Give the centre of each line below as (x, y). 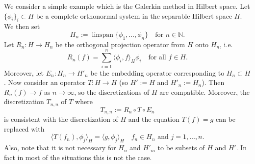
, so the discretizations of (112, 92)
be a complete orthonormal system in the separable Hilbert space (134, 15)
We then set (22, 26)
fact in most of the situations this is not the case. (78, 157)
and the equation (154, 119)
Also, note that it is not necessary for (60, 148)
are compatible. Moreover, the (204, 92)
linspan (103, 35)
